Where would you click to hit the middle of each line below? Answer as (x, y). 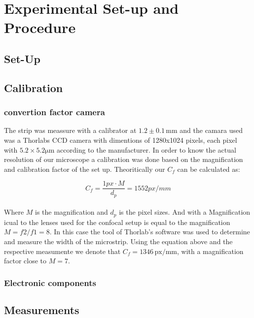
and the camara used (211, 130)
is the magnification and (72, 212)
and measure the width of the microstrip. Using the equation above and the (118, 241)
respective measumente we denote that (62, 251)
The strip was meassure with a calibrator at (70, 130)
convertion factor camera (54, 112)
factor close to (25, 261)
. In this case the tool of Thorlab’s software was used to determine (150, 232)
